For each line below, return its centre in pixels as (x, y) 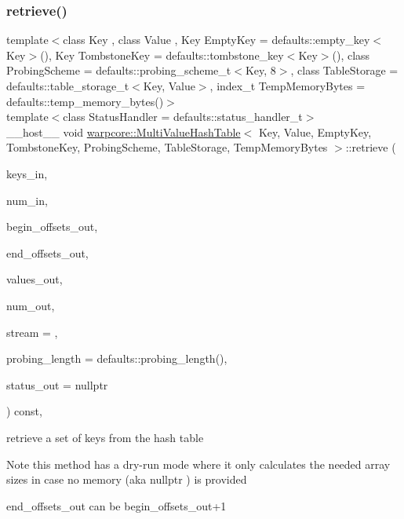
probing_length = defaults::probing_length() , (117, 358)
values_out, (35, 279)
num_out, (31, 305)
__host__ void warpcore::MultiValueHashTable (124, 132)
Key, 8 (260, 70)
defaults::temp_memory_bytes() (85, 101)
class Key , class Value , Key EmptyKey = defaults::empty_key (217, 40)
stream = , (32, 332)
